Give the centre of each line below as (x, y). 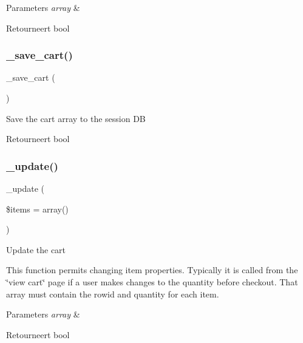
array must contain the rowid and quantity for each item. (113, 294)
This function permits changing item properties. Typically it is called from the (152, 270)
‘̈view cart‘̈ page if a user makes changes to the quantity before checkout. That (152, 281)
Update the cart (36, 249)
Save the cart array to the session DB (76, 118)
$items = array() (37, 209)
